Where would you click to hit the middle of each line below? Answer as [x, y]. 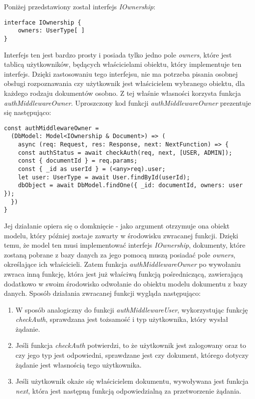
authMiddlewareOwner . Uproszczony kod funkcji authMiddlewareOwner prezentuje [127, 102]
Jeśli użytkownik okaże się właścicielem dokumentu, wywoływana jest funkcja [132, 381]
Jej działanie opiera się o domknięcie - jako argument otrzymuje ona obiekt [117, 225]
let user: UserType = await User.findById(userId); [104, 177]
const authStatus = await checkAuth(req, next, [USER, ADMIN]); [125, 153]
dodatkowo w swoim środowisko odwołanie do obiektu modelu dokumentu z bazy [126, 283]
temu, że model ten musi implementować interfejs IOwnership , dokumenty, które [125, 245]
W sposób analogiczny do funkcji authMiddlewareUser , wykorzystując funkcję [132, 309]
